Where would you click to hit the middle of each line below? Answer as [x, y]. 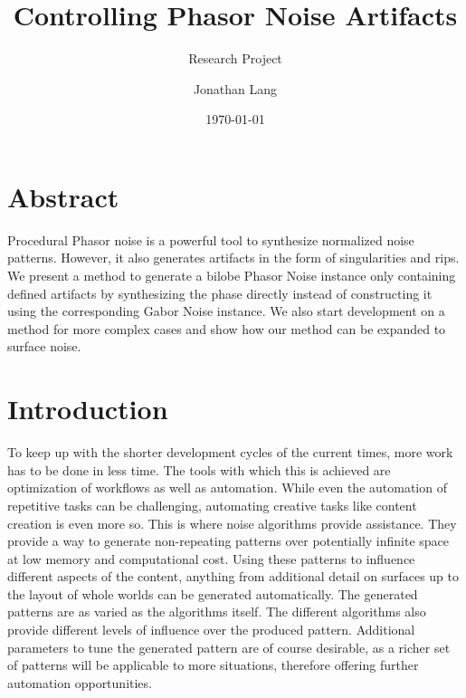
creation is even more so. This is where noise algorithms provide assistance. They [232, 523]
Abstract [63, 196]
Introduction [88, 409]
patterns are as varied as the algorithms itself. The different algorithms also [217, 612]
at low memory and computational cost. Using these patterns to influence [211, 558]
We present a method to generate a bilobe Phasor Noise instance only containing [232, 276]
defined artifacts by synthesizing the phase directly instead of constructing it [220, 293]
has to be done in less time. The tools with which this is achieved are [199, 469]
